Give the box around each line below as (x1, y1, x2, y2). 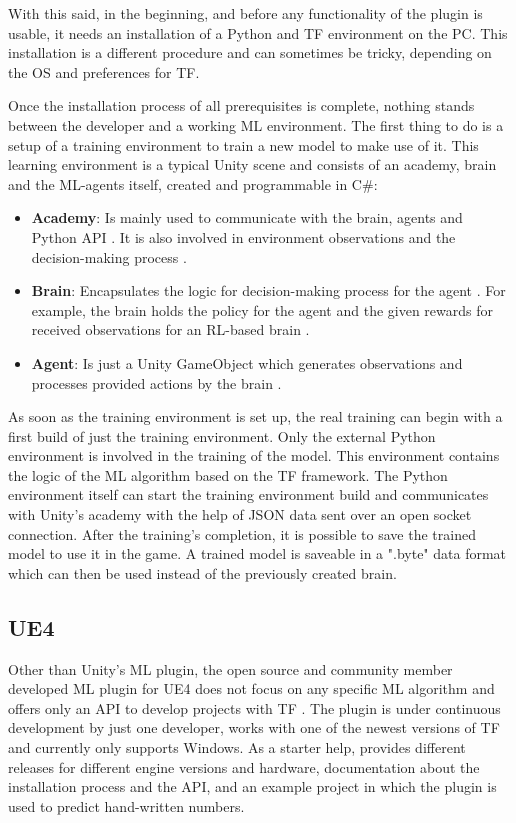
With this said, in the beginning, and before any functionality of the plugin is (8, 3, 483, 23)
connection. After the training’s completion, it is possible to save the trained (8, 523, 476, 544)
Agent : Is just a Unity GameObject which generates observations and (31, 352, 463, 373)
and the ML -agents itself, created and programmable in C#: (8, 173, 378, 194)
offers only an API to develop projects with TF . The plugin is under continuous (8, 697, 501, 718)
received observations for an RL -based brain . (31, 319, 310, 340)
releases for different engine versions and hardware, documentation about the (8, 756, 480, 777)
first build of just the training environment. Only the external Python (8, 425, 436, 446)
